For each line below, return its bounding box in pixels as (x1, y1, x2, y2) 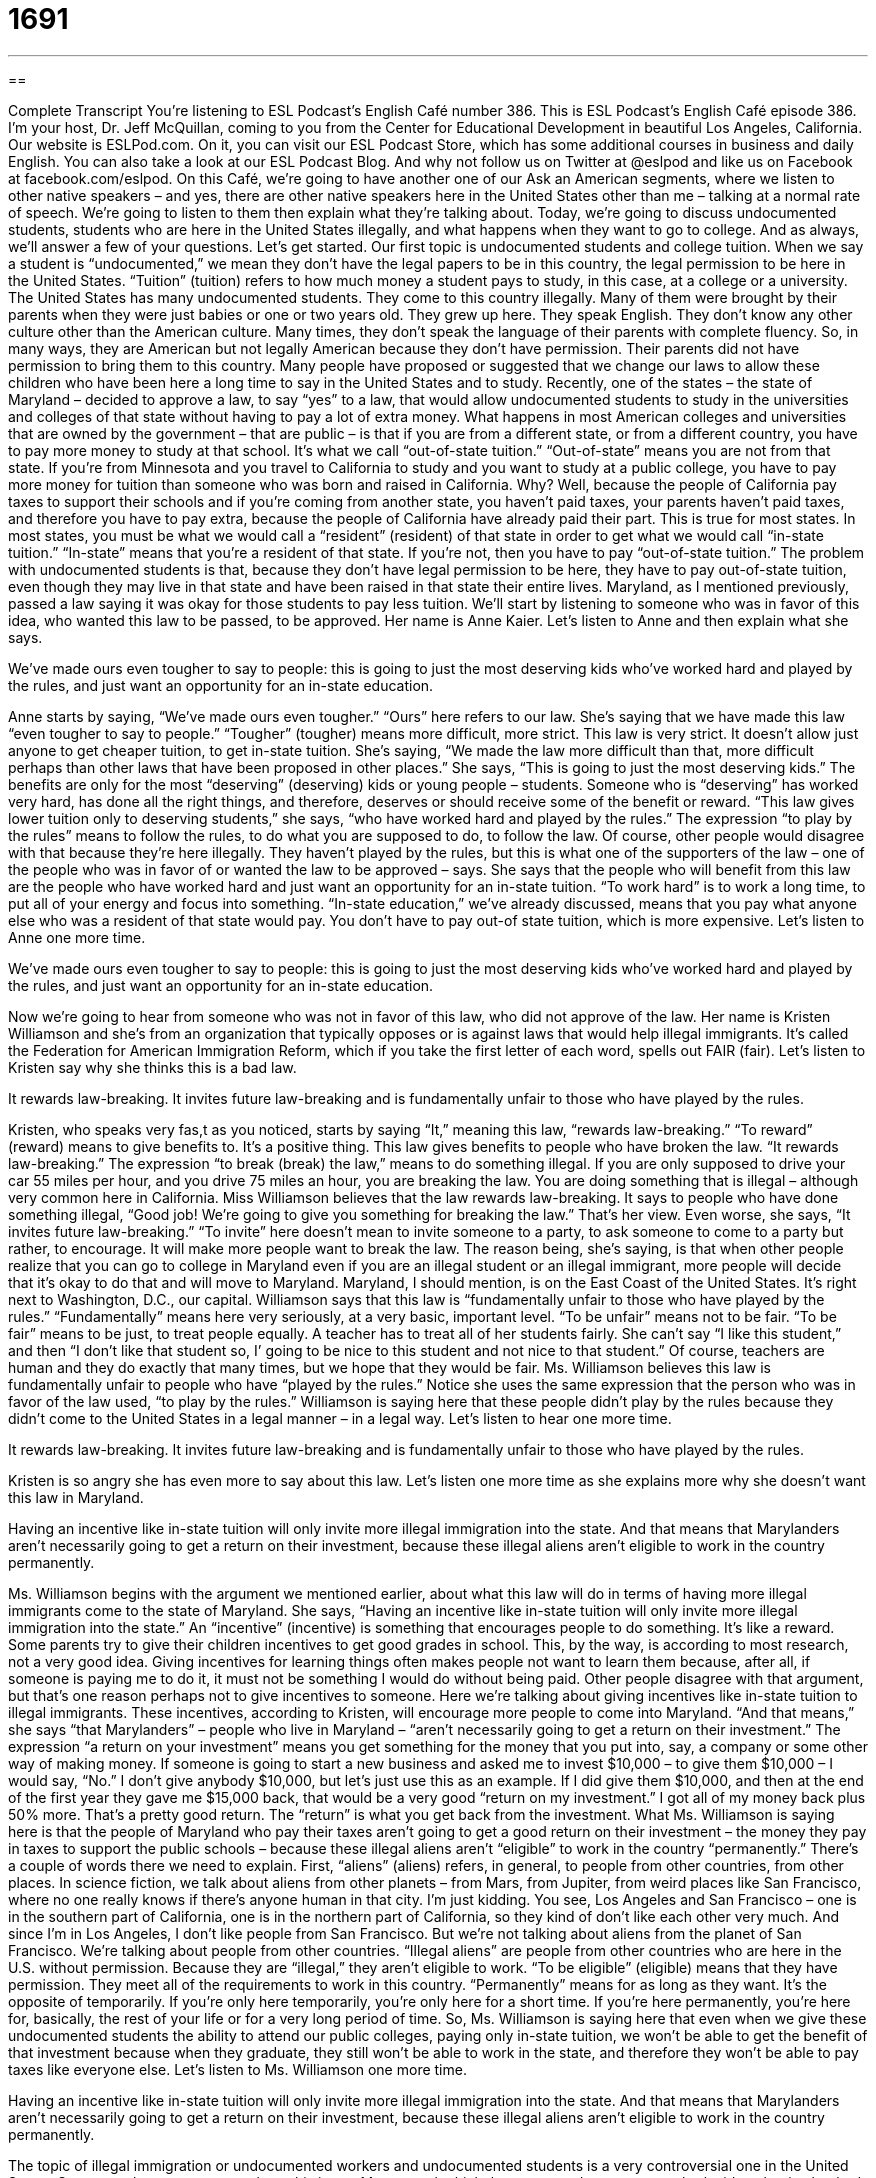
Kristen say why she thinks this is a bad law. (8, 1058, 297, 1076)
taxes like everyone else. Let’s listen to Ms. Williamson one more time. (8, 2060, 467, 2078)
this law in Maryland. (8, 1488, 144, 1506)
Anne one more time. (8, 928, 146, 946)
